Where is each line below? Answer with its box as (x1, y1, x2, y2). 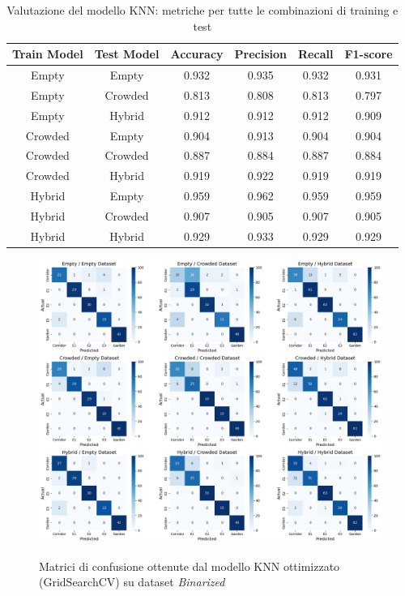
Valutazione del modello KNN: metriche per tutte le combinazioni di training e (6, 2, 399, 18)
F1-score (344, 45, 393, 62)
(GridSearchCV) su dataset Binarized (39, 573, 225, 590)
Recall (298, 45, 334, 62)
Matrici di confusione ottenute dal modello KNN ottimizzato (39, 557, 340, 574)
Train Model (12, 45, 83, 62)
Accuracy (170, 45, 224, 62)
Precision (234, 45, 288, 62)
